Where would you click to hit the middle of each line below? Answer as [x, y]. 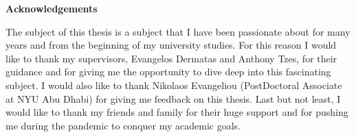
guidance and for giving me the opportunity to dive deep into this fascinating [168, 72]
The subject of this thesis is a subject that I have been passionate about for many [178, 31]
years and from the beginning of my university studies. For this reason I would [171, 45]
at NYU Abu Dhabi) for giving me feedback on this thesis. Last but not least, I [173, 98]
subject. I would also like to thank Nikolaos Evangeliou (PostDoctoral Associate [174, 85]
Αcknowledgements [52, 8]
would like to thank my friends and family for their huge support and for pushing [177, 112]
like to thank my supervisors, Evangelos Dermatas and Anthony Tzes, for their [171, 58]
